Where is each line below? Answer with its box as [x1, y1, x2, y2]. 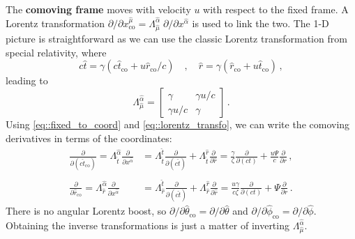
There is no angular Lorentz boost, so [6, 203, 167, 218]
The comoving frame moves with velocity [6, 2, 191, 16]
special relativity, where [6, 45, 107, 59]
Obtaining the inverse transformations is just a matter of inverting [6, 218, 289, 233]
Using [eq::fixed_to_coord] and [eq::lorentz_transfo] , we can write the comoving [6, 117, 350, 132]
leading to [6, 73, 48, 88]
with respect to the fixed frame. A [203, 2, 349, 16]
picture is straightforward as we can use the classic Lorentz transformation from [6, 31, 347, 46]
